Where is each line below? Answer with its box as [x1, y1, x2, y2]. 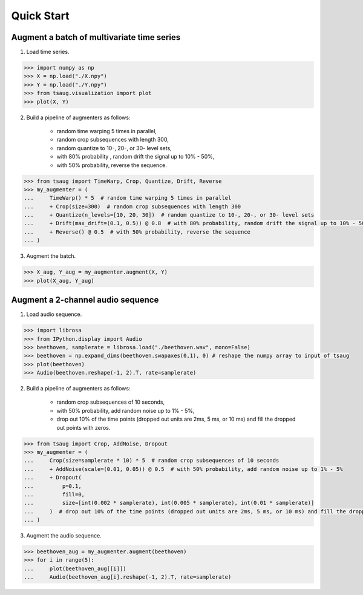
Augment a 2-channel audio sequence [11, 295, 159, 305]
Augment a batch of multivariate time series [11, 32, 181, 42]
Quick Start [11, 9, 70, 22]
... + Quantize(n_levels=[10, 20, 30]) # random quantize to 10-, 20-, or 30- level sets [24, 212, 315, 219]
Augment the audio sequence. [26, 532, 102, 539]
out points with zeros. [56, 424, 111, 431]
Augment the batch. [26, 252, 76, 260]
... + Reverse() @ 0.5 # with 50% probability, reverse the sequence [24, 228, 251, 235]
